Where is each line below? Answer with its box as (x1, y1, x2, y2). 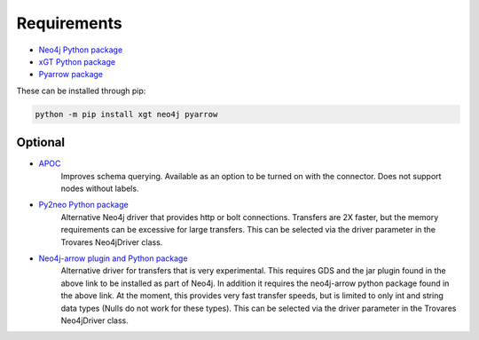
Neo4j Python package (38, 44, 123, 55)
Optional (16, 135, 66, 150)
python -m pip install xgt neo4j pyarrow (35, 109, 218, 119)
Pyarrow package (38, 69, 104, 80)
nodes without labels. (60, 183, 139, 194)
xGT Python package (38, 56, 115, 67)
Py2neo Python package (38, 200, 129, 210)
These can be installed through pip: (16, 85, 146, 96)
